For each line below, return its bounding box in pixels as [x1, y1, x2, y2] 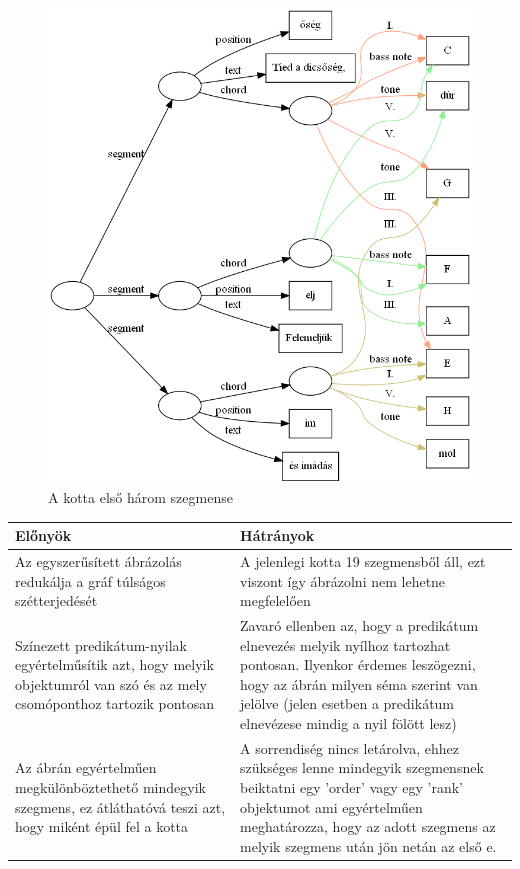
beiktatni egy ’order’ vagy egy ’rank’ [240, 777, 464, 798]
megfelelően [240, 590, 311, 611]
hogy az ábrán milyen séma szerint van [240, 673, 478, 694]
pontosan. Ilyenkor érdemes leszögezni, [240, 654, 476, 675]
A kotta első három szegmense [48, 487, 233, 508]
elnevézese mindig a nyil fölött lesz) [240, 713, 457, 734]
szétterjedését [15, 590, 98, 611]
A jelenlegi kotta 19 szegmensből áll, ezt [240, 551, 486, 572]
